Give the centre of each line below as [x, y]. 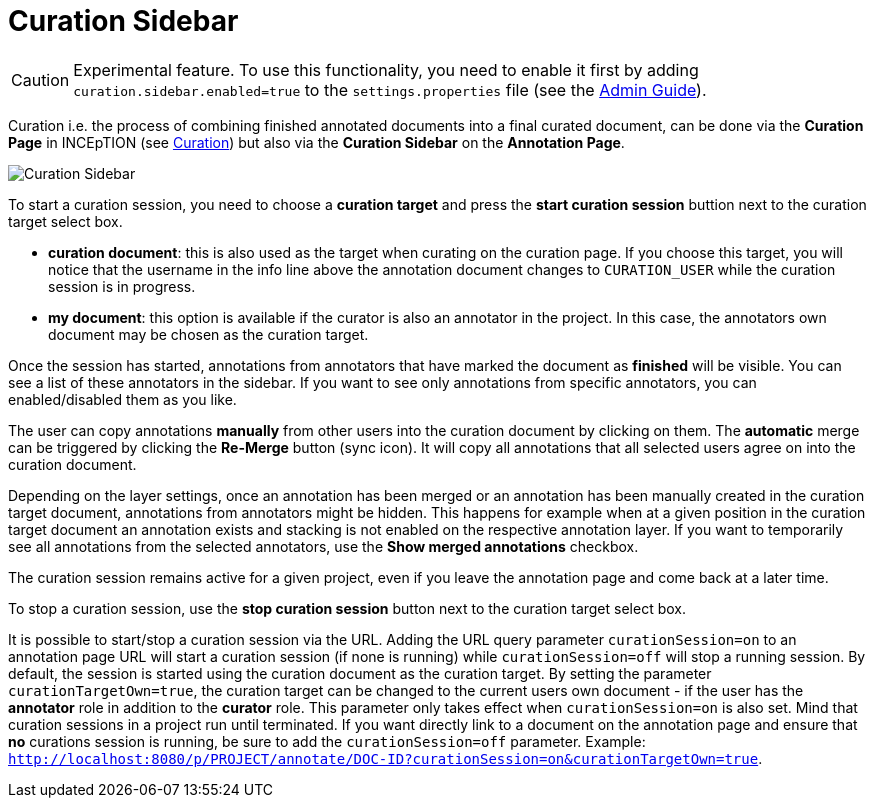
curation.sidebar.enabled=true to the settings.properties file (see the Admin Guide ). [390, 89]
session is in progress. [122, 286]
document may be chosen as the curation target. [208, 334]
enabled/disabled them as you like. [122, 399]
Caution [40, 79]
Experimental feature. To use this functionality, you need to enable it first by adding [386, 69]
